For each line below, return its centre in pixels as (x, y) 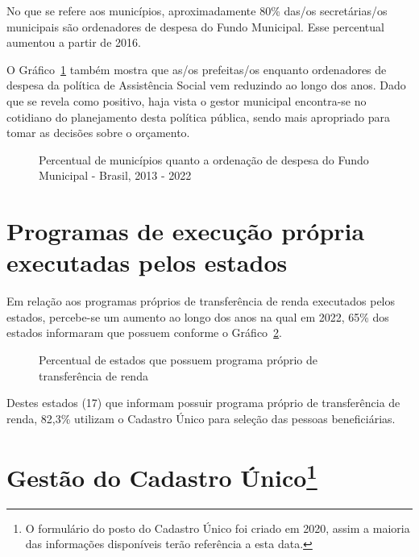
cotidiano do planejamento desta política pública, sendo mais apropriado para (199, 116)
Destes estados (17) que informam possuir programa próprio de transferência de (203, 403)
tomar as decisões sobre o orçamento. (98, 133)
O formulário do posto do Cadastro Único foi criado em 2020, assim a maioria (218, 528)
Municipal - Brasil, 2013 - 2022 (115, 175)
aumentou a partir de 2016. (74, 42)
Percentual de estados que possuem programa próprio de (178, 360)
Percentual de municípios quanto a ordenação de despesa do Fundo (204, 159)
